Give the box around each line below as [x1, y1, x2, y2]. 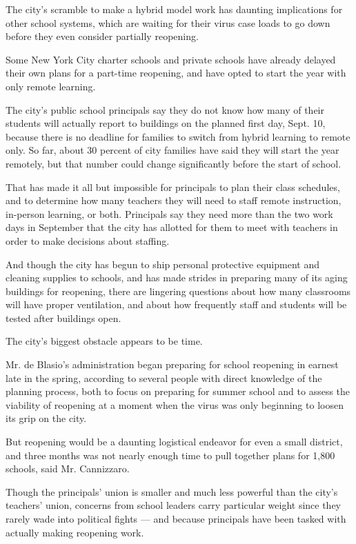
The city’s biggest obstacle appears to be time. [6, 334, 203, 348]
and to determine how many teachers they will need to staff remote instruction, [6, 193, 342, 208]
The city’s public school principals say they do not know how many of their [6, 102, 324, 117]
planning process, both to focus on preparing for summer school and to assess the [6, 384, 350, 399]
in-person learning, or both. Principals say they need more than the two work [6, 206, 333, 221]
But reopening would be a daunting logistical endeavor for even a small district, [6, 434, 343, 449]
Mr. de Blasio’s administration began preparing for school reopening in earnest [6, 357, 339, 372]
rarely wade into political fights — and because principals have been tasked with [6, 512, 346, 525]
